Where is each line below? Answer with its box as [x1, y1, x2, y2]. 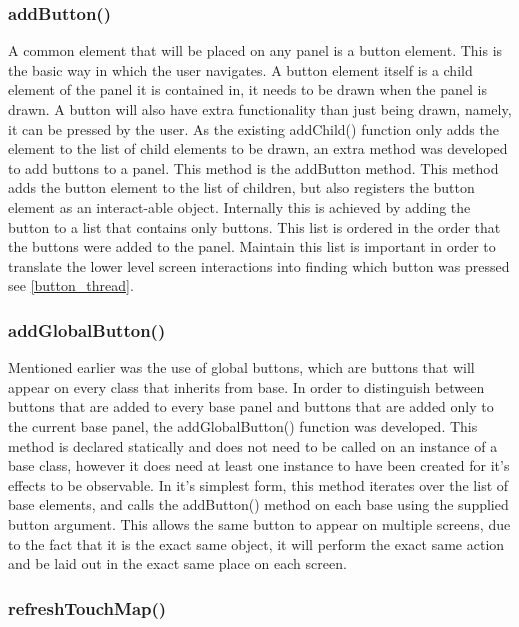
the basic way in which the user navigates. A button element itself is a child [8, 59, 473, 80]
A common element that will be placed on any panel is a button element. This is [8, 40, 503, 61]
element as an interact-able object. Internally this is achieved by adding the [8, 196, 471, 217]
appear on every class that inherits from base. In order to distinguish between [8, 376, 485, 397]
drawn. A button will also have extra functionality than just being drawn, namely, [8, 99, 512, 119]
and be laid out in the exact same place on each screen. [8, 553, 347, 574]
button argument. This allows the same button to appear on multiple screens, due [8, 513, 511, 534]
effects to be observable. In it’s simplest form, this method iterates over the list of [8, 474, 509, 495]
